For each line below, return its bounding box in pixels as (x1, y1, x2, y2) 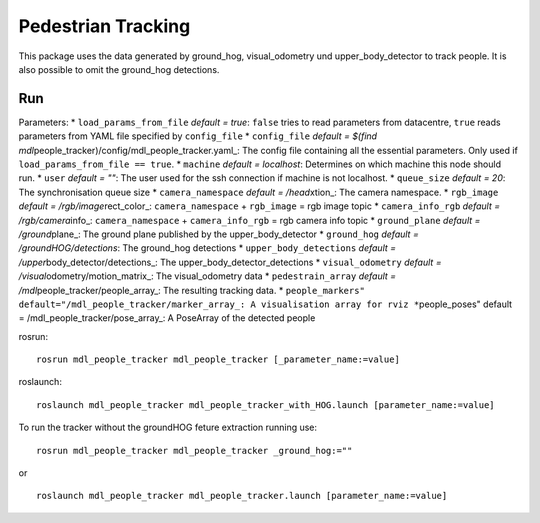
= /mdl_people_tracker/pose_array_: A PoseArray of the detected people (18, 312, 316, 324)
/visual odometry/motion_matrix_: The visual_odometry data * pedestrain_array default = (18, 270, 397, 282)
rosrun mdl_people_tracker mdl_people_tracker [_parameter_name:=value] (36, 354, 400, 365)
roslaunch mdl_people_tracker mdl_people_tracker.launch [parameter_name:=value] (36, 490, 448, 502)
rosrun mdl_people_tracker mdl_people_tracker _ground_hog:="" (36, 445, 353, 456)
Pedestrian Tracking (18, 15, 191, 37)
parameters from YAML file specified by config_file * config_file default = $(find (18, 130, 378, 142)
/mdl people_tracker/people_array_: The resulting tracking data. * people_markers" (18, 284, 365, 296)
